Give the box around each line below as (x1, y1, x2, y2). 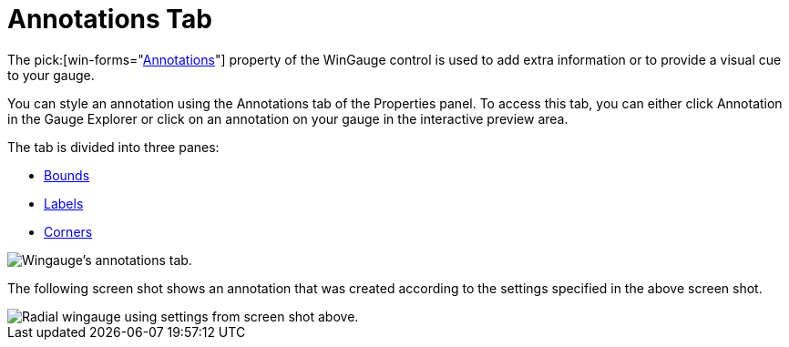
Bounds (44, 167, 90, 183)
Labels (44, 195, 84, 211)
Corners (44, 223, 93, 240)
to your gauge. (7, 66, 95, 83)
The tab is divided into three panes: (7, 138, 220, 155)
